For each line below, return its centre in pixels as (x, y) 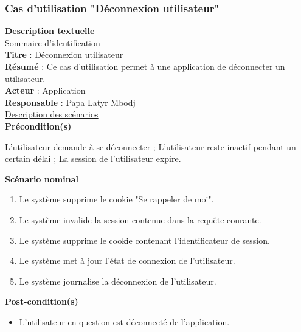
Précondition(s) (38, 126)
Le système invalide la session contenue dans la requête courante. (140, 219)
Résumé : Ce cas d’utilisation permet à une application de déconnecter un (145, 66)
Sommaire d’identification (53, 42)
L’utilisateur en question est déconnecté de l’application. (124, 321)
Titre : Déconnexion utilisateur (64, 54)
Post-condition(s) (42, 301)
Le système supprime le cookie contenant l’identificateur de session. (144, 240)
